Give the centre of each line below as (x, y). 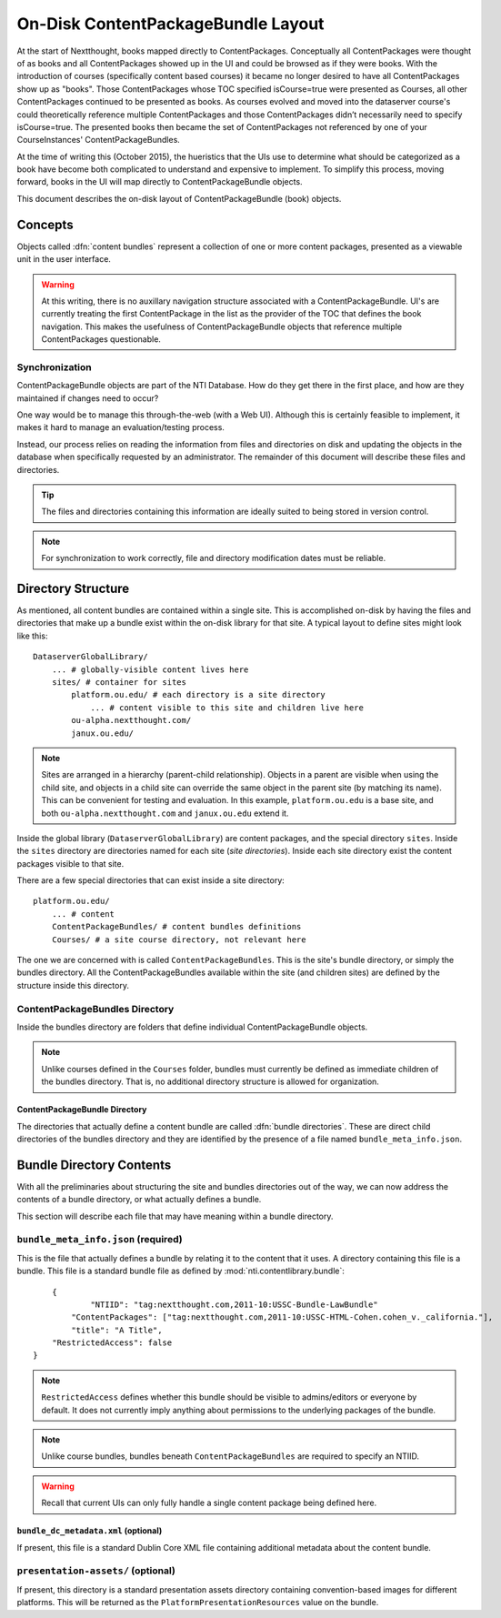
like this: (32, 636)
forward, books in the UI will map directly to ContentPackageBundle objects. (160, 182)
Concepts (45, 224)
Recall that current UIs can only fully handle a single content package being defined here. (209, 1503)
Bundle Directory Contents (94, 1165)
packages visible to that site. (70, 863)
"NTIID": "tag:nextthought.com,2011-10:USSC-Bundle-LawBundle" (234, 1304)
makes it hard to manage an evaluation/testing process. (120, 427)
